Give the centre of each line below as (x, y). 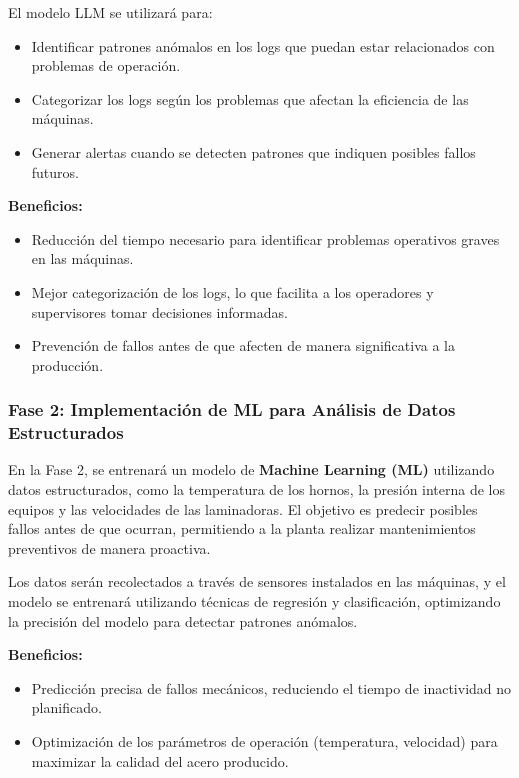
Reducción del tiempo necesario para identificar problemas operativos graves (265, 238)
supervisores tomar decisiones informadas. (159, 311)
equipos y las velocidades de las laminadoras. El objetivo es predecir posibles (243, 508)
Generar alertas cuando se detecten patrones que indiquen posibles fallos (253, 151)
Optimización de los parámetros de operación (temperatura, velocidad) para (264, 740)
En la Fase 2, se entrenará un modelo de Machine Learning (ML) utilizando (251, 469)
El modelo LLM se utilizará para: (110, 12)
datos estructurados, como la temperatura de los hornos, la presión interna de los (257, 489)
